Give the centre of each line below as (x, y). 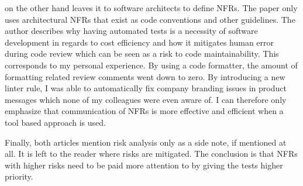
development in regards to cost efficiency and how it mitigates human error (140, 42)
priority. (19, 176)
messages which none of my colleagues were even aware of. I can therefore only (146, 99)
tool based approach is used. (55, 122)
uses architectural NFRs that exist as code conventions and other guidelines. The (150, 19)
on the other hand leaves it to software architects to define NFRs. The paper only (151, 8)
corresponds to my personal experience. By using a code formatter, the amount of (151, 65)
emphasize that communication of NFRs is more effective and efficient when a (144, 111)
